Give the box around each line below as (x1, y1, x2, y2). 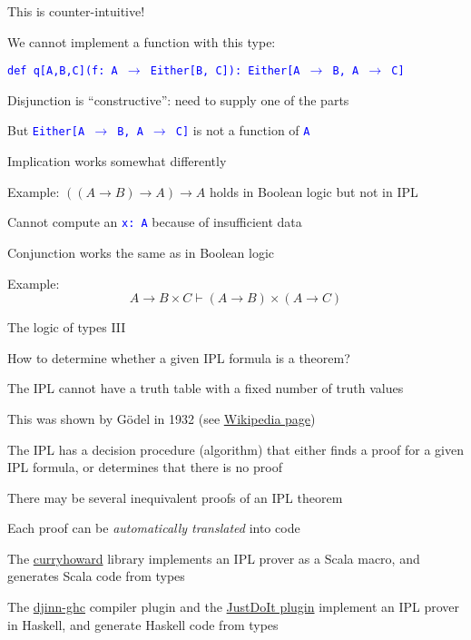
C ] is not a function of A (175, 121, 310, 140)
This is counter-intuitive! (7, 2, 145, 20)
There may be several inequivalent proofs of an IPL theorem (7, 487, 343, 507)
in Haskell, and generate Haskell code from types (7, 615, 279, 634)
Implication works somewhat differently (7, 152, 227, 171)
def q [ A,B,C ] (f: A (7, 64, 118, 78)
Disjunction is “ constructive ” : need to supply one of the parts (7, 90, 349, 109)
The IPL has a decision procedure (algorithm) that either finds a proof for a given (7, 439, 464, 458)
